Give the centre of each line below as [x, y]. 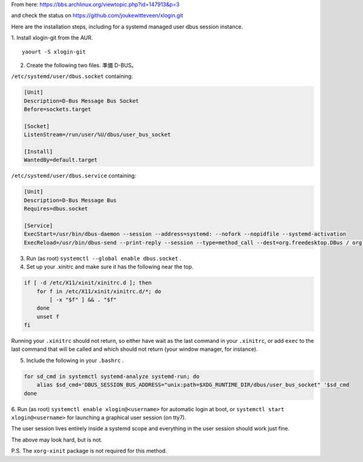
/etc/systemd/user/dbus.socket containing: [72, 76]
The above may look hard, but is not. [57, 440]
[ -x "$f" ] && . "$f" [83, 300]
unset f [48, 317]
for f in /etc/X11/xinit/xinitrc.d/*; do [99, 291]
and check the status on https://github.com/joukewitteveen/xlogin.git [97, 16]
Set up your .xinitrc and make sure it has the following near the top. [110, 267]
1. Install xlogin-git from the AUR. [52, 38]
